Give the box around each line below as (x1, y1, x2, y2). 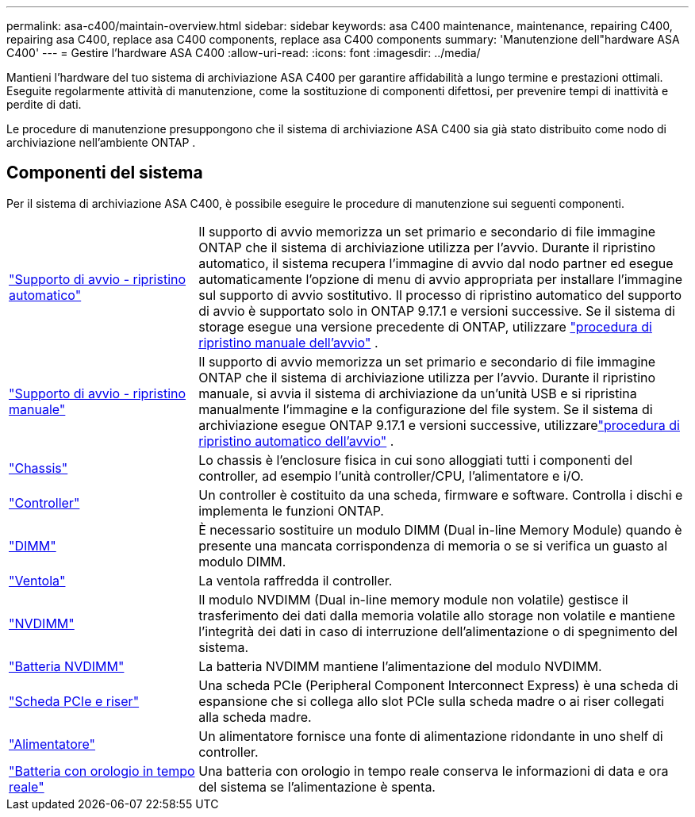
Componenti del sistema (6, 163, 203, 183)
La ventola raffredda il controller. (198, 572, 393, 589)
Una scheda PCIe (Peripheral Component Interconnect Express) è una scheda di (198, 677, 678, 693)
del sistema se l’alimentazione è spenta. (198, 778, 436, 795)
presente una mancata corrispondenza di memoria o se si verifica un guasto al (198, 537, 668, 554)
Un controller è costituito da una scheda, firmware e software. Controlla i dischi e (198, 486, 683, 503)
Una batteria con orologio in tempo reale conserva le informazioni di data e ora (198, 762, 669, 779)
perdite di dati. (6, 98, 82, 111)
